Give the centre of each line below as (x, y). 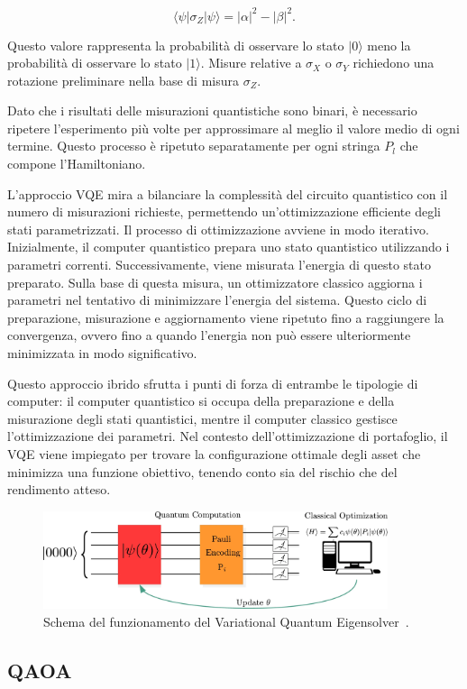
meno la (389, 45)
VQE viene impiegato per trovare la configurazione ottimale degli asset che (214, 453)
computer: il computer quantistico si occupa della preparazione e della (201, 401)
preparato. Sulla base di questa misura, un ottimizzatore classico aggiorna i (215, 282)
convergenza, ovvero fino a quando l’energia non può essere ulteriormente (209, 335)
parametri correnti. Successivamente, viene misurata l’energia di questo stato (219, 265)
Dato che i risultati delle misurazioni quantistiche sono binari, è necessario (212, 110)
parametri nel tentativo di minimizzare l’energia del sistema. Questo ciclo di (217, 300)
